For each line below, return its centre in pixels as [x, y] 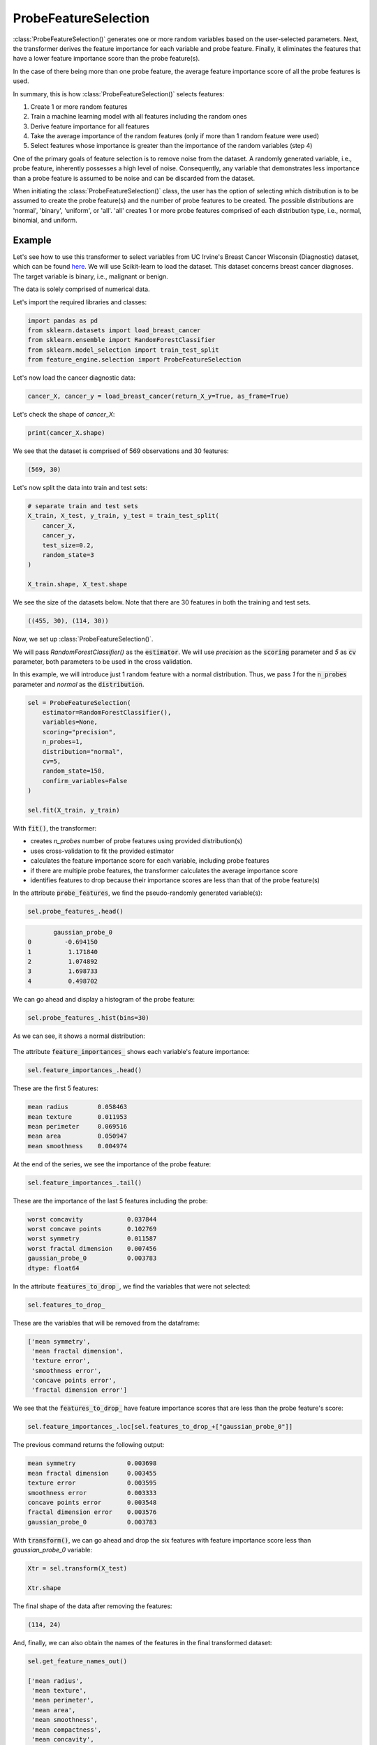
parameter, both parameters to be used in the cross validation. [103, 661]
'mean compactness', [67, 1730]
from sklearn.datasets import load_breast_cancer [114, 331]
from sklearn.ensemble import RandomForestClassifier [121, 340]
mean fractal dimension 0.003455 [92, 1473]
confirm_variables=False [85, 781]
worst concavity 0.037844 [92, 1219]
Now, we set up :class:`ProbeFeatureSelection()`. [83, 639]
